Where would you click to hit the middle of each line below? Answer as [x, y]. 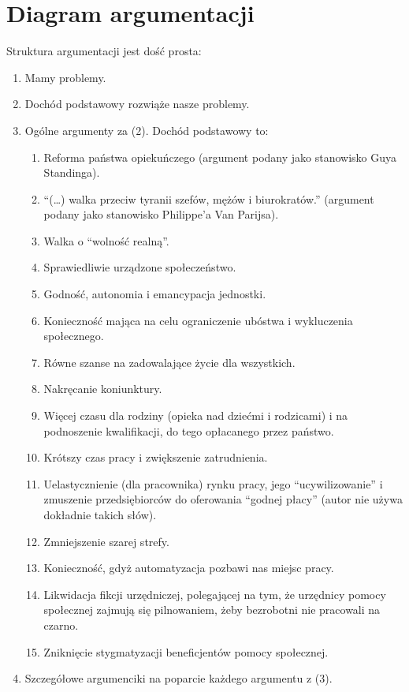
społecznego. [74, 336]
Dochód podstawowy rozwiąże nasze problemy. [137, 104]
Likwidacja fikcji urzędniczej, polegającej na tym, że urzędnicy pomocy [215, 594]
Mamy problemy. [65, 77]
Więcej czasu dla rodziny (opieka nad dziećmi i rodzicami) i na [196, 415]
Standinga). [72, 172]
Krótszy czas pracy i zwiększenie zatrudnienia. [156, 457]
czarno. [61, 625]
